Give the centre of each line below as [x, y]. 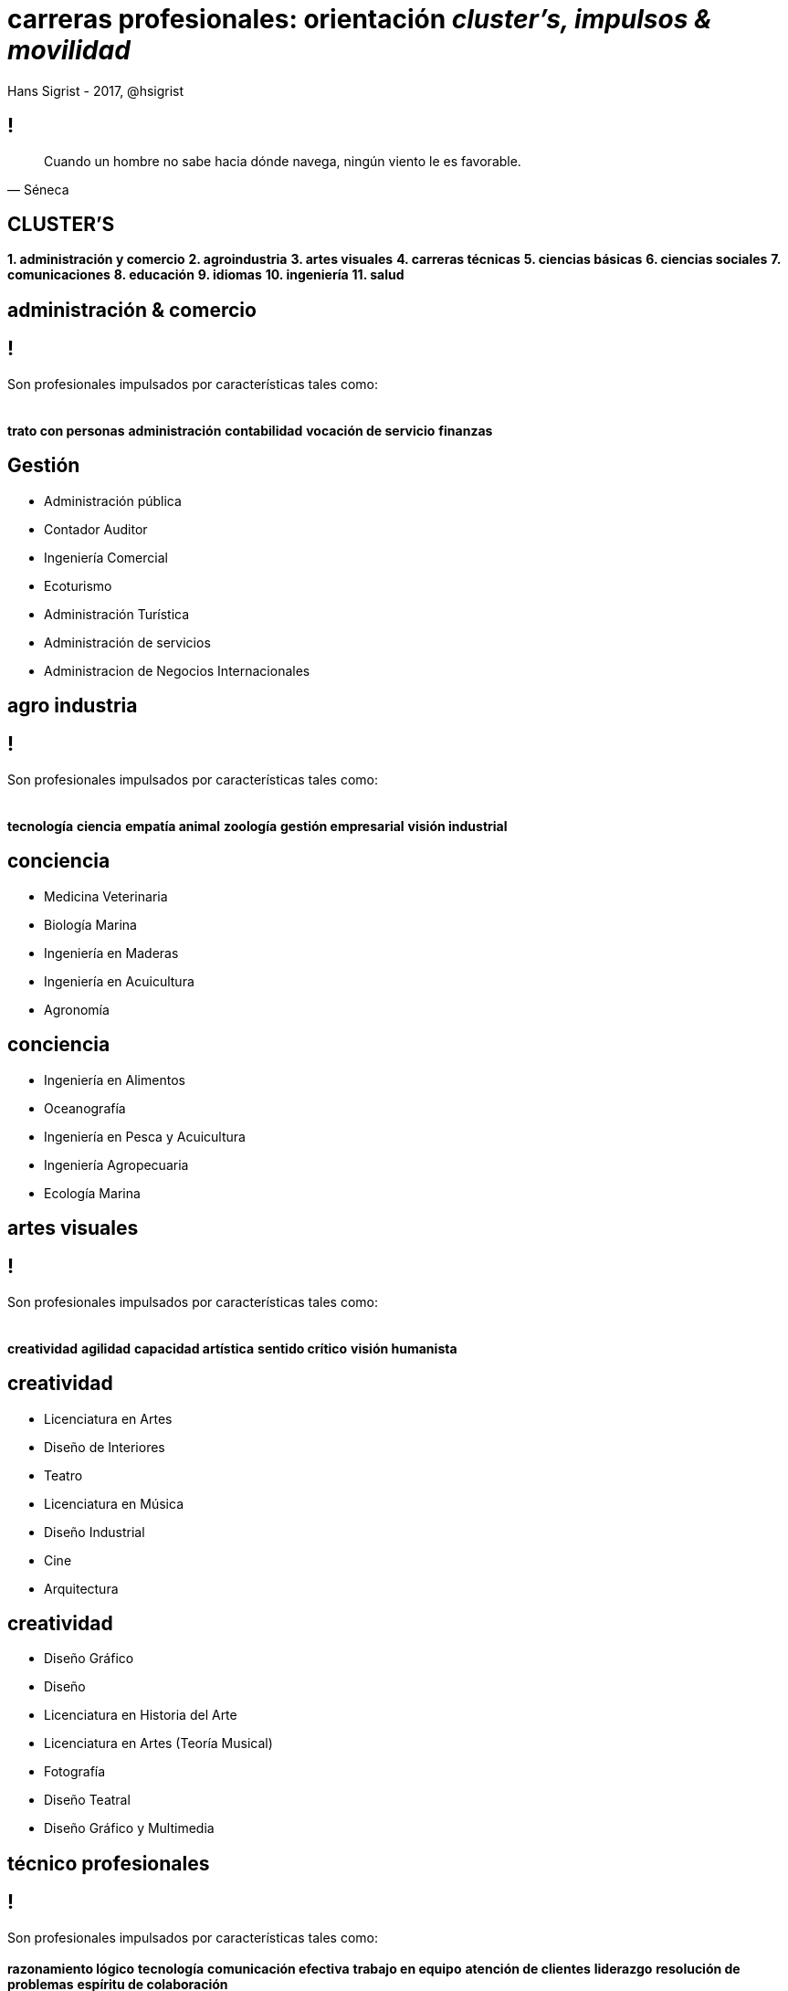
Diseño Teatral [87, 1800]
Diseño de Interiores [105, 1447]
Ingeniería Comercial [106, 557]
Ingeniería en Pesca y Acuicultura [145, 1136]
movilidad [69, 50]
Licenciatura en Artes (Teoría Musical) [158, 1743]
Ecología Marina [92, 1193]
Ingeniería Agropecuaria [116, 1164]
